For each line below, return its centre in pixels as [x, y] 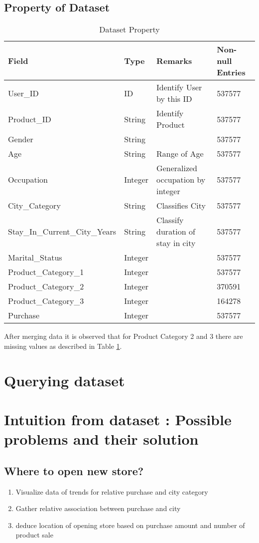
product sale [34, 535]
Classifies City [181, 206]
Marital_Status [35, 258]
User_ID [23, 93]
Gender [21, 139]
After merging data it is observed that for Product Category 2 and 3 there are [124, 336]
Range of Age [180, 154]
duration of [176, 232]
